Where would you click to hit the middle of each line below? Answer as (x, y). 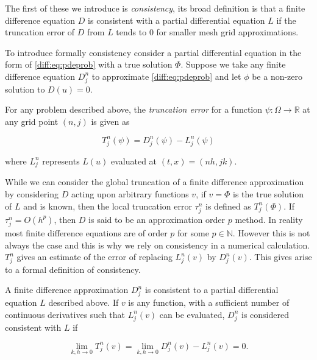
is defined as (228, 206)
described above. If (84, 302)
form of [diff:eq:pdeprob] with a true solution (89, 64)
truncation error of (40, 32)
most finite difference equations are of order (86, 232)
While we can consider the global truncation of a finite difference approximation (155, 182)
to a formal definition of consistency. (73, 269)
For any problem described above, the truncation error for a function (134, 109)
